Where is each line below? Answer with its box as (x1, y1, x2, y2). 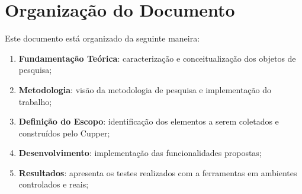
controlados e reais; (18, 178, 89, 190)
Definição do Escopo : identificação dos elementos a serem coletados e (18, 115, 279, 128)
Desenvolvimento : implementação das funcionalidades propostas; (18, 147, 262, 159)
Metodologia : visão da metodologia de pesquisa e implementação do (18, 83, 272, 96)
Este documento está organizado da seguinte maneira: (5, 32, 200, 44)
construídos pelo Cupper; (18, 126, 110, 139)
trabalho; (18, 95, 52, 107)
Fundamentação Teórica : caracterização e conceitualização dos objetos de (18, 52, 296, 64)
